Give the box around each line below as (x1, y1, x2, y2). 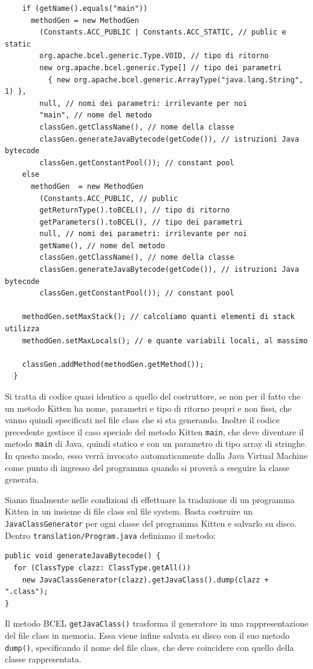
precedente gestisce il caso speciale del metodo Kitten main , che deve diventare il (5, 425, 304, 438)
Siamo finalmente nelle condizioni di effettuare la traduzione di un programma (5, 493, 295, 506)
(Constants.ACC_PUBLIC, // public (39, 194, 178, 203)
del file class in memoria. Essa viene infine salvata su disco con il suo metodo (5, 629, 289, 641)
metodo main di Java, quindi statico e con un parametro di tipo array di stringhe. (5, 437, 308, 450)
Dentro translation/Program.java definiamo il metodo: (5, 529, 216, 541)
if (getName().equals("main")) (22, 4, 148, 13)
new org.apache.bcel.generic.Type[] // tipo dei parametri (39, 63, 282, 72)
